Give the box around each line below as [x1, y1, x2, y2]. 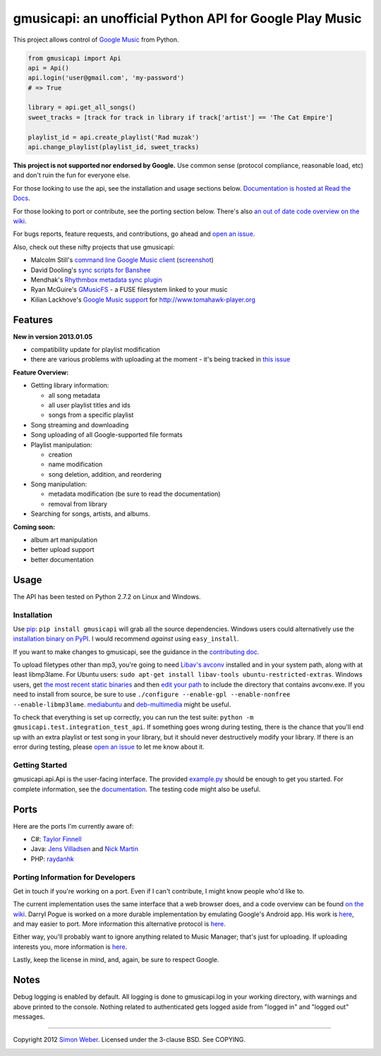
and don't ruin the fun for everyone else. [13, 171, 131, 179]
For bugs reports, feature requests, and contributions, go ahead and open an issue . [13, 230, 255, 238]
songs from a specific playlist [48, 410, 134, 420]
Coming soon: [13, 523, 56, 531]
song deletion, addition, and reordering [48, 470, 162, 478]
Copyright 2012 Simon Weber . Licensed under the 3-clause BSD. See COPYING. [13, 1036, 246, 1044]
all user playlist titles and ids [48, 401, 131, 409]
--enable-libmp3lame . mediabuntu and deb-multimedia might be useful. [13, 700, 231, 708]
